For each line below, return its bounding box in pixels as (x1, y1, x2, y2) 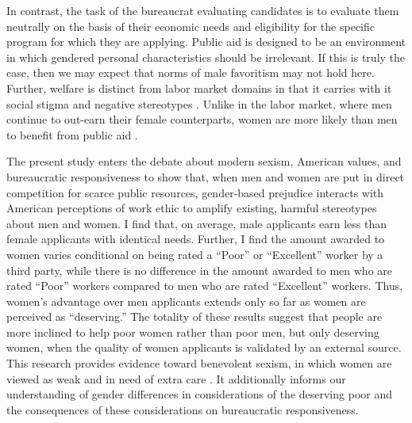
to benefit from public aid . (6, 126, 138, 143)
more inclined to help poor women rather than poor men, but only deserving (6, 323, 379, 340)
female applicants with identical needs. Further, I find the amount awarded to (6, 231, 385, 247)
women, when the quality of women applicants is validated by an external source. (6, 339, 402, 356)
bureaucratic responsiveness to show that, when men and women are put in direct (6, 168, 405, 185)
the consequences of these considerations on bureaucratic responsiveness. (6, 401, 359, 417)
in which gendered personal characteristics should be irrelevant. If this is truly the (6, 48, 406, 65)
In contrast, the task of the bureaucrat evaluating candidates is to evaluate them (6, 2, 399, 18)
